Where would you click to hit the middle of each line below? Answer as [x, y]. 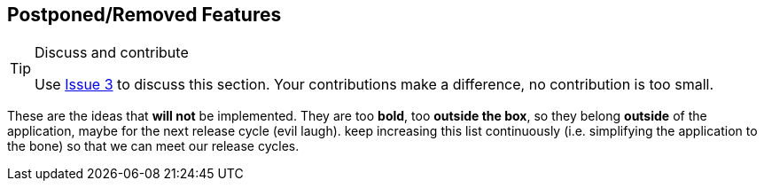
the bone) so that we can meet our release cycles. [153, 146]
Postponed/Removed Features [144, 15]
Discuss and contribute [112, 53]
